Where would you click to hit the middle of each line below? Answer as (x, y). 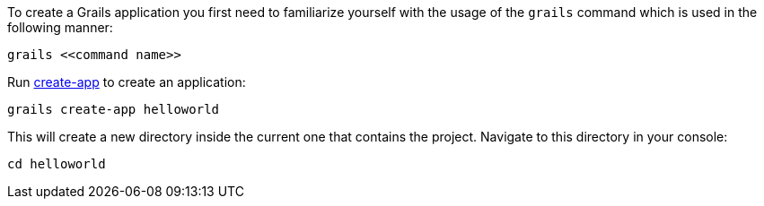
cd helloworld (57, 164)
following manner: (60, 27)
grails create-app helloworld (114, 109)
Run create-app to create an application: (127, 82)
